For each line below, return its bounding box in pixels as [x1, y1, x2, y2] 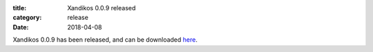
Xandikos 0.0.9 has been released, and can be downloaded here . [12, 36, 198, 44]
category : [12, 14, 42, 22]
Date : [12, 23, 29, 31]
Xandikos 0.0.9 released [67, 4, 136, 12]
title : [12, 4, 27, 12]
